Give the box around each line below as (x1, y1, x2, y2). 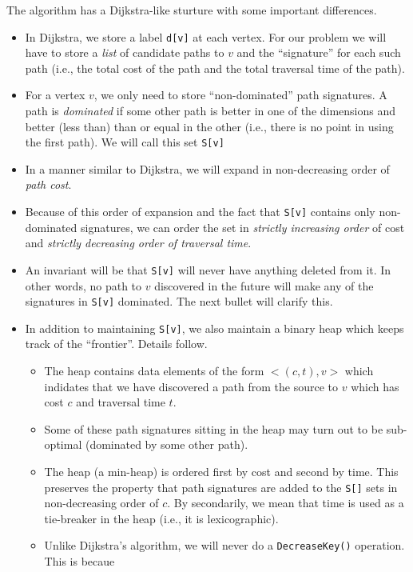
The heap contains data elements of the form (44, 362, 264, 379)
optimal (44, 436, 82, 453)
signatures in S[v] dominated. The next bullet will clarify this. (25, 293, 333, 310)
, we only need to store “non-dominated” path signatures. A (93, 86, 387, 103)
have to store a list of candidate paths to (25, 44, 224, 61)
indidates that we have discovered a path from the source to (44, 378, 339, 394)
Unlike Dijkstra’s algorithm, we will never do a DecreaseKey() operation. (44, 537, 405, 554)
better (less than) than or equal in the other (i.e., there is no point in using (25, 118, 394, 134)
